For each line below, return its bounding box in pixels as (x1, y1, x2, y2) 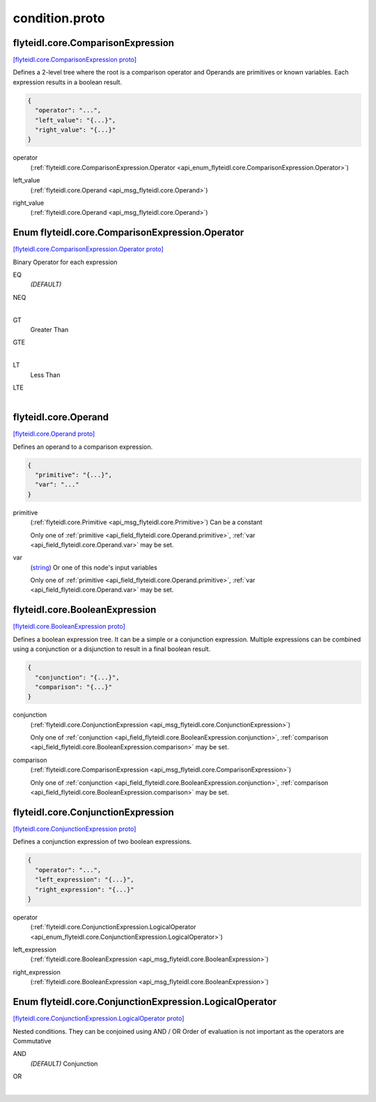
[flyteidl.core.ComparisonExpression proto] (13, 56, 137, 64)
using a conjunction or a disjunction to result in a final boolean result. (13, 645, 211, 653)
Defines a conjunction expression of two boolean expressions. (13, 837, 192, 846)
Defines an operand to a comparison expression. (13, 443, 153, 451)
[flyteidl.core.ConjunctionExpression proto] (13, 825, 136, 833)
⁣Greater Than (30, 325, 69, 334)
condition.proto (13, 10, 105, 26)
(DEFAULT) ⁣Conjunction (30, 1059, 98, 1068)
